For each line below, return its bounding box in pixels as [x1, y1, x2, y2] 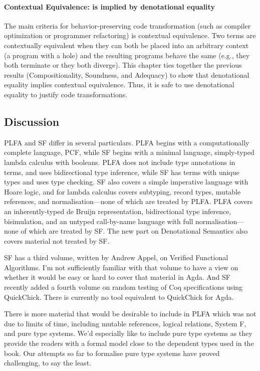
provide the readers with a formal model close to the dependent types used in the [4, 338, 254, 348]
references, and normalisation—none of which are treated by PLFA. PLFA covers [4, 196, 253, 207]
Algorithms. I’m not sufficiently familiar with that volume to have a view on [4, 262, 238, 272]
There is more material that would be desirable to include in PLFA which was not [4, 308, 256, 319]
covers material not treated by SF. [4, 235, 110, 246]
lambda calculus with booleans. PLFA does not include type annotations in [4, 156, 235, 167]
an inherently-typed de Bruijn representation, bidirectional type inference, [4, 206, 231, 216]
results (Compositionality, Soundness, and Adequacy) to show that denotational [4, 69, 249, 80]
